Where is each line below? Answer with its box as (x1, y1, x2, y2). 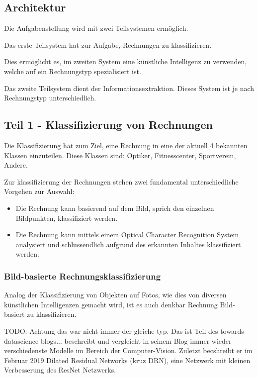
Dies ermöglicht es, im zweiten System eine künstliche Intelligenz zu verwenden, (4, 56, 247, 67)
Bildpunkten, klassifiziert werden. (15, 212, 118, 223)
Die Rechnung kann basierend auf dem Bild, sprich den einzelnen (15, 202, 214, 213)
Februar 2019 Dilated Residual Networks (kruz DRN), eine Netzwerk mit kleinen (4, 355, 251, 365)
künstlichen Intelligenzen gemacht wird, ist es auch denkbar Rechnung (4, 299, 218, 309)
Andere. (4, 160, 28, 170)
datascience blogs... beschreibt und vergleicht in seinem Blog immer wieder (4, 335, 232, 346)
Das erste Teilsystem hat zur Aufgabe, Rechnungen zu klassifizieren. (4, 39, 212, 50)
